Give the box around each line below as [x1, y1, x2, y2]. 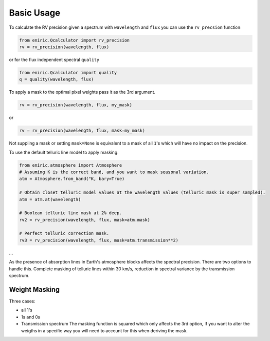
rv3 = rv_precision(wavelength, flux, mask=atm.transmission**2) [19, 237, 179, 243]
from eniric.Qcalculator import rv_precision [19, 37, 130, 43]
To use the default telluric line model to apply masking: [9, 149, 119, 155]
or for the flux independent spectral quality [9, 57, 100, 62]
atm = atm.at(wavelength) [19, 197, 81, 202]
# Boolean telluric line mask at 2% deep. [19, 210, 122, 216]
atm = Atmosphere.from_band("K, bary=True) [19, 176, 125, 181]
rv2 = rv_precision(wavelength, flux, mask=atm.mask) [19, 217, 150, 222]
